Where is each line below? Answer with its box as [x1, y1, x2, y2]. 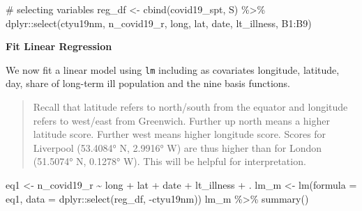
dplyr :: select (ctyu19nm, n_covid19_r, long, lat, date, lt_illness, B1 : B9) [6, 15, 312, 30]
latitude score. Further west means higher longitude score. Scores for [33, 127, 326, 141]
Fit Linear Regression [6, 39, 112, 54]
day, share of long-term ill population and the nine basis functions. [6, 76, 291, 91]
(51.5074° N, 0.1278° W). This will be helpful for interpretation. [33, 154, 306, 169]
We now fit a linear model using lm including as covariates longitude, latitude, [6, 62, 340, 77]
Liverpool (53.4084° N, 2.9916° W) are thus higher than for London [33, 140, 322, 155]
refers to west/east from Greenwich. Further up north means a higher [33, 113, 330, 127]
